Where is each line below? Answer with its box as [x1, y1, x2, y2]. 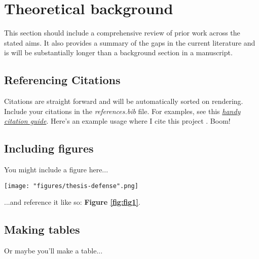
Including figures [4, 140, 94, 156]
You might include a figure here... [4, 164, 108, 175]
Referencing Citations [4, 72, 121, 88]
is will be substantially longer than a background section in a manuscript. [4, 47, 233, 58]
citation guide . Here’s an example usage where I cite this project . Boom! [4, 116, 231, 126]
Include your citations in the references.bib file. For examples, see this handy [4, 105, 241, 116]
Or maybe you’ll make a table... [4, 245, 103, 256]
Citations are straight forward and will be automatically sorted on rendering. [4, 96, 243, 106]
